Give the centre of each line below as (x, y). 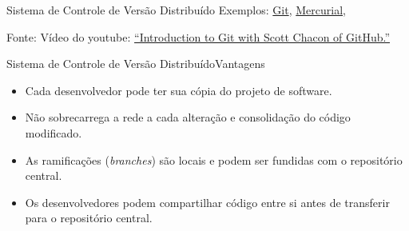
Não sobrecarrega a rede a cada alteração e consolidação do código (188, 117)
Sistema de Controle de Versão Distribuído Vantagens (136, 64)
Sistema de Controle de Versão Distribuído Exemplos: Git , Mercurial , (176, 10)
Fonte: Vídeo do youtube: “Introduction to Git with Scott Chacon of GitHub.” (199, 36)
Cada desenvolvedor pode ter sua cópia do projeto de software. (179, 90)
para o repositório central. (89, 218)
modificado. (54, 132)
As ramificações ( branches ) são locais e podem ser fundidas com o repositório (214, 159)
